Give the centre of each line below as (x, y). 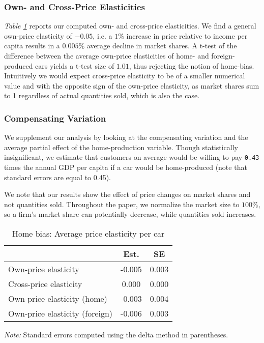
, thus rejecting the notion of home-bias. (192, 65)
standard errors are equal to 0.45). (57, 177)
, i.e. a (102, 35)
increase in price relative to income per (187, 35)
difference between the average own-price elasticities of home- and (107, 55)
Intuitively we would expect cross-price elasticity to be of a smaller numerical (125, 76)
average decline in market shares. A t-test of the (162, 46)
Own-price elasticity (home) (58, 298)
